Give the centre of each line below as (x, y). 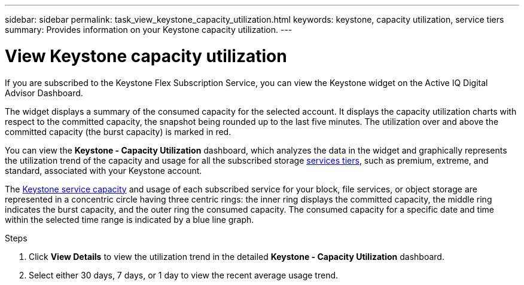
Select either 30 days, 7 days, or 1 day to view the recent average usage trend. (184, 275)
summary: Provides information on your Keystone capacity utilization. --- (149, 30)
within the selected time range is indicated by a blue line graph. (130, 219)
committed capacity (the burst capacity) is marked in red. (118, 131)
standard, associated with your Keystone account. (103, 170)
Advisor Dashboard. (44, 93)
